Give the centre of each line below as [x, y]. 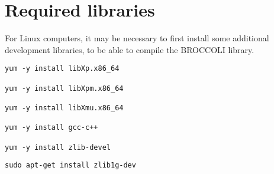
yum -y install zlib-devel [58, 147]
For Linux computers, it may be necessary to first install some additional [137, 38]
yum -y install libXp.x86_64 [62, 69]
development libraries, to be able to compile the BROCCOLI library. [130, 49]
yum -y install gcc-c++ [51, 128]
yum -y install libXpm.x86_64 [64, 88]
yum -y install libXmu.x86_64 [64, 108]
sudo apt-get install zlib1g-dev [70, 165]
